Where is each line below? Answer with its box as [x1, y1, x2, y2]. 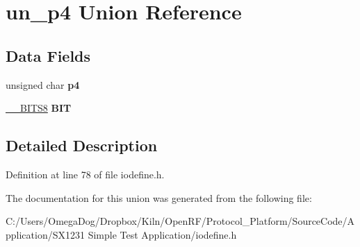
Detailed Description [6, 135, 158, 156]
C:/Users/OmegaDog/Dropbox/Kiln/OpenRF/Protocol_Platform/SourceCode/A [6, 214, 355, 228]
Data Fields [6, 44, 91, 66]
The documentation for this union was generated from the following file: [6, 190, 312, 205]
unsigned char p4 [6, 77, 80, 92]
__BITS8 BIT [6, 101, 72, 115]
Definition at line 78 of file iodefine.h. [6, 167, 165, 181]
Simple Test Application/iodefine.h [88, 227, 237, 241]
